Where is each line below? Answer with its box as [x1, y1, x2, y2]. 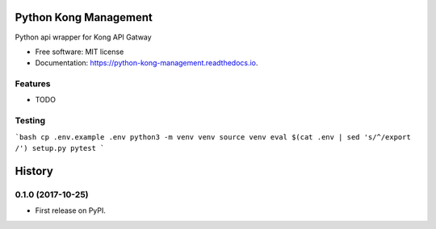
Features [15, 78, 51, 90]
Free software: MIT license [35, 47, 124, 56]
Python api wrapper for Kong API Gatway [15, 32, 153, 42]
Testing [15, 115, 46, 127]
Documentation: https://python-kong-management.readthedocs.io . [35, 58, 258, 68]
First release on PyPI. [35, 206, 107, 215]
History [15, 164, 54, 177]
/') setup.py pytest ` [15, 144, 105, 152]
